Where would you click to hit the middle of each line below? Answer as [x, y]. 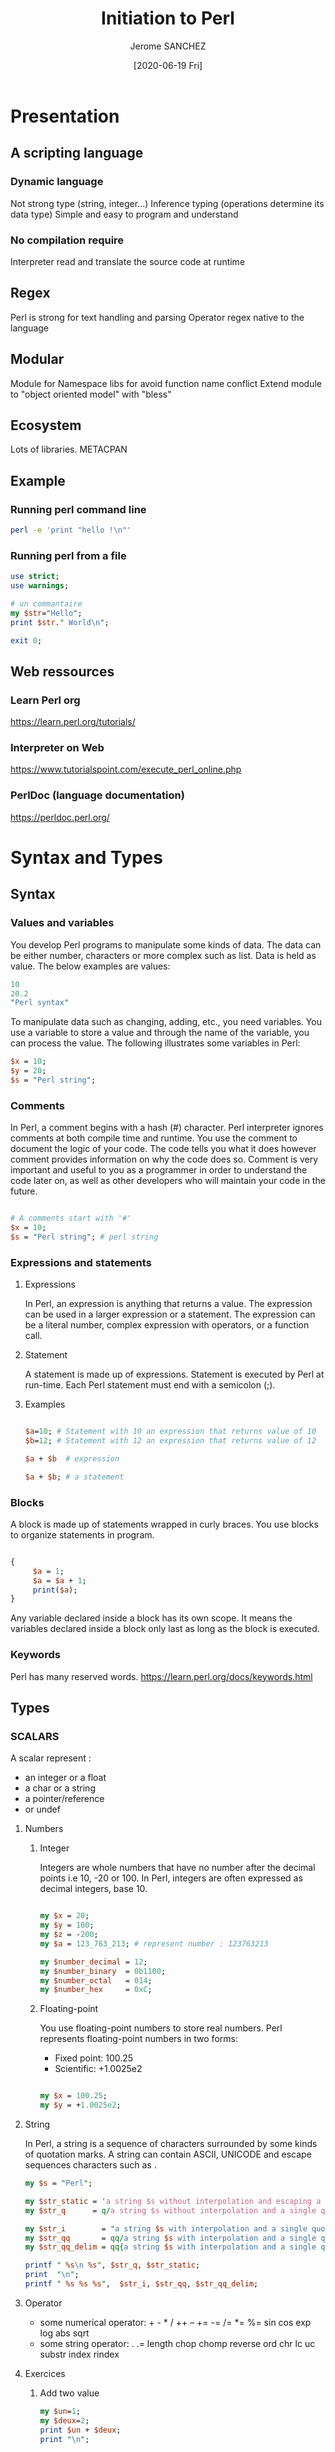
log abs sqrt [64, 2333]
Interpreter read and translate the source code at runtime [128, 261]
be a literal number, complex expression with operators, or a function [167, 1325]
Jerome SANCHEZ [168, 46]
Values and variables [62, 923]
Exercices [45, 2373]
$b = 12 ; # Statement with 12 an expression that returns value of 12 [170, 1440]
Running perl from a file [68, 555]
